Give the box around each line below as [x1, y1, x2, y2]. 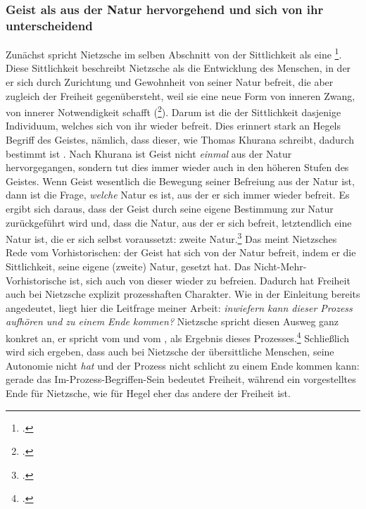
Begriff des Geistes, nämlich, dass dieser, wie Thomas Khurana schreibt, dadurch [6, 132, 354, 147]
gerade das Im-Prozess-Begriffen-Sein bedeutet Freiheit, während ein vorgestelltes [6, 372, 356, 387]
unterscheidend [6, 16, 93, 34]
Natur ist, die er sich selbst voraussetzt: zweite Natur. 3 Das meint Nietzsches [6, 230, 337, 246]
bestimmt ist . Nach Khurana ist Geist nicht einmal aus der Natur [6, 146, 292, 161]
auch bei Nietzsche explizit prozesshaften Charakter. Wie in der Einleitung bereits [6, 287, 360, 301]
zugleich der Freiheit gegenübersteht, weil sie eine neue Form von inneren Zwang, [6, 88, 355, 103]
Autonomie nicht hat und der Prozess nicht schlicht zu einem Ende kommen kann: [6, 358, 360, 372]
